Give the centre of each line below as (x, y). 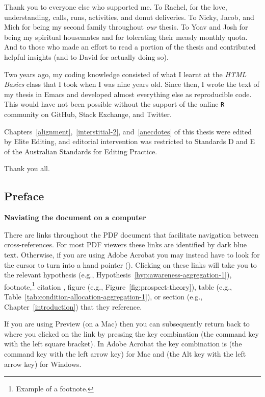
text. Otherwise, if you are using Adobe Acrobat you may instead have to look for (132, 254)
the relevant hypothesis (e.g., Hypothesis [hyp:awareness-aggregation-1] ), (118, 275)
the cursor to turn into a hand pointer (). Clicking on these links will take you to (130, 264)
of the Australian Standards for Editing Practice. (81, 151)
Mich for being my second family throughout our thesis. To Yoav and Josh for (126, 27)
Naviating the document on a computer (75, 217)
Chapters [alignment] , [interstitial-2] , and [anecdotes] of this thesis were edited (128, 131)
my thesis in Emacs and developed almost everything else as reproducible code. (128, 94)
